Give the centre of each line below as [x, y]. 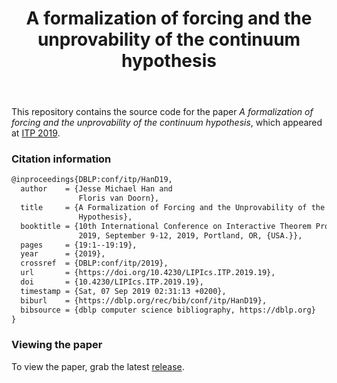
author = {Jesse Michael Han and [96, 189]
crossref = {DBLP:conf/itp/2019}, [94, 263]
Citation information [61, 159]
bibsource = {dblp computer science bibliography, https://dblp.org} [168, 310]
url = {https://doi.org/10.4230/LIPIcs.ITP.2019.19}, [148, 273]
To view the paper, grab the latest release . [98, 366]
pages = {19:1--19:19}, [79, 245]
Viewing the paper [57, 345]
